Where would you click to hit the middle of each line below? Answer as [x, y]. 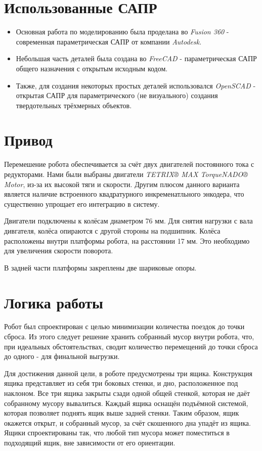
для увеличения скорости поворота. [59, 251]
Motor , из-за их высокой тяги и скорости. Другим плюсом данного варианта [122, 184]
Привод [28, 140]
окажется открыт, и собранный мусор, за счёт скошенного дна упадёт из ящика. [127, 422]
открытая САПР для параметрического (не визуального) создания [117, 95]
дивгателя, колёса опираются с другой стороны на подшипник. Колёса [112, 230]
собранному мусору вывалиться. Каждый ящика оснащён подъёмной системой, [126, 403]
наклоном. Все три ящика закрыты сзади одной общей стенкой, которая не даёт [127, 393]
